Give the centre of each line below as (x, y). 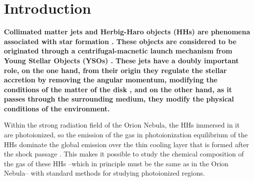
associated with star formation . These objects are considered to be (120, 41)
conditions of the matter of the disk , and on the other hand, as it (118, 89)
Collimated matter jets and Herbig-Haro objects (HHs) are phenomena (127, 32)
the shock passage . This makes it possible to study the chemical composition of (124, 154)
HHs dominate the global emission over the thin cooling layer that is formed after (127, 144)
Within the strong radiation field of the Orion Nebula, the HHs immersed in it (122, 125)
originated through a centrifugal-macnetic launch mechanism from (118, 51)
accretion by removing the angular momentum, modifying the (111, 80)
